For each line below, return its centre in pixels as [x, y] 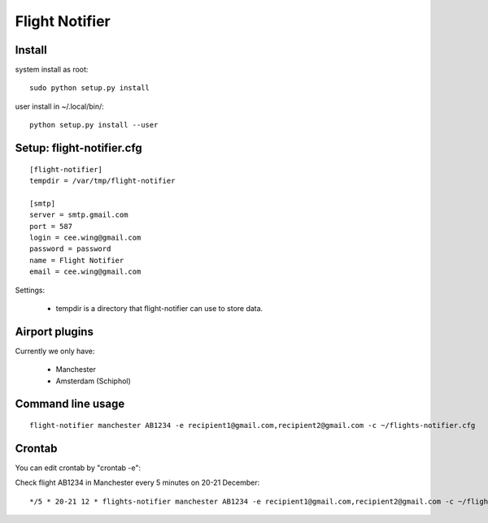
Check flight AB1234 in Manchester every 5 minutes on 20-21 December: [137, 482]
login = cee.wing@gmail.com [85, 237]
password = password [70, 249]
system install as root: [52, 70]
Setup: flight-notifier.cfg [78, 148]
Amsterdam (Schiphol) [94, 381]
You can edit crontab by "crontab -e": [78, 468]
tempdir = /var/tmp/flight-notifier [102, 181]
